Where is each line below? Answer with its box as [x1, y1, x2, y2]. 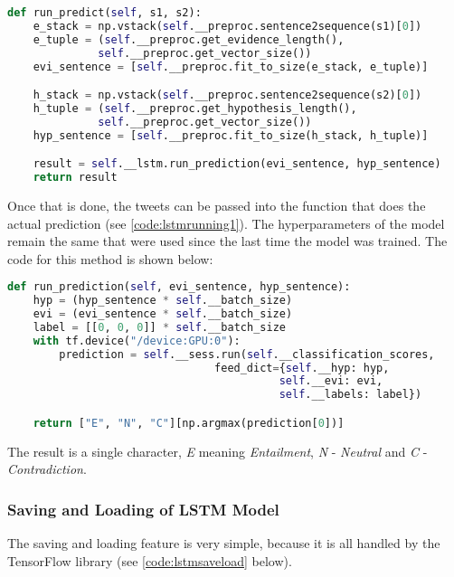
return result [33, 171, 118, 184]
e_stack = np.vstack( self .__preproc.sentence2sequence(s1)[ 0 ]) [33, 19, 422, 33]
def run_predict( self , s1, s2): [7, 6, 202, 19]
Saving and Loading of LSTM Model [7, 497, 279, 520]
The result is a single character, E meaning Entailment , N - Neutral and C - [7, 441, 428, 460]
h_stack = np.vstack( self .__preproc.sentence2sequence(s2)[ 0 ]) [33, 89, 422, 102]
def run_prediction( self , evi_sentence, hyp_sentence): [7, 280, 351, 294]
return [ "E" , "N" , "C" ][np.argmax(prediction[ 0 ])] [33, 416, 345, 430]
